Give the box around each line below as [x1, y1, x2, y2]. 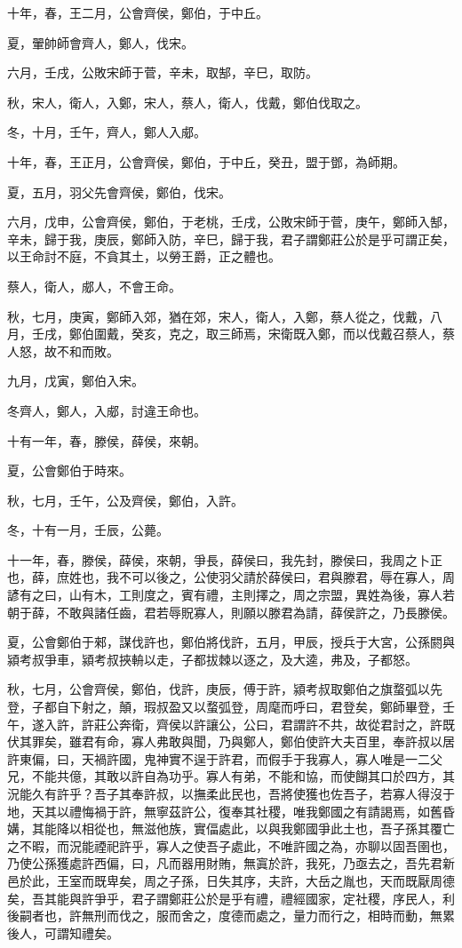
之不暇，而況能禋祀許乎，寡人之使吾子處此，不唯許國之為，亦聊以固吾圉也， [7, 836, 455, 855]
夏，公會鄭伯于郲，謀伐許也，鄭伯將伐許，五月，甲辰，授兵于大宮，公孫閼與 [7, 633, 455, 651]
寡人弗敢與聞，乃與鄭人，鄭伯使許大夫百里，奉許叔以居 [131, 732, 455, 751]
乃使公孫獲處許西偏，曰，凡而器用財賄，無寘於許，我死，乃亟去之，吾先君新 [7, 854, 455, 872]
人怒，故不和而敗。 [7, 341, 119, 360]
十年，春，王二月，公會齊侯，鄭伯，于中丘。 [7, 4, 268, 21]
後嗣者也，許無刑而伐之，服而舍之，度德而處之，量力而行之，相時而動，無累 [7, 906, 455, 925]
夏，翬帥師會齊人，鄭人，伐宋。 [7, 33, 194, 52]
